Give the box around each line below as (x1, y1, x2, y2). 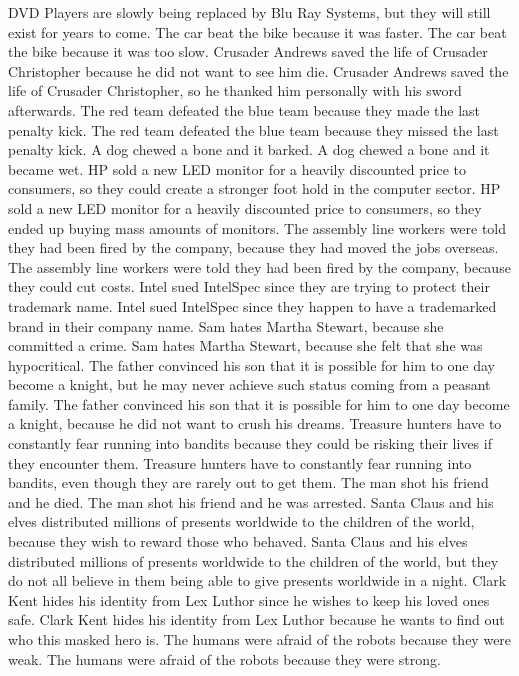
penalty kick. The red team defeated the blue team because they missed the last (8, 119, 499, 140)
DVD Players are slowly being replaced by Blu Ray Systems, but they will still (8, 2, 491, 22)
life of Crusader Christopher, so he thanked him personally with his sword (8, 80, 462, 101)
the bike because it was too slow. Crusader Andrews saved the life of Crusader (8, 41, 488, 62)
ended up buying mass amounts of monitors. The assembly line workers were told (8, 217, 507, 238)
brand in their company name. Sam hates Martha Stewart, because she (8, 315, 444, 336)
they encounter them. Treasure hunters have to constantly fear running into (8, 452, 472, 473)
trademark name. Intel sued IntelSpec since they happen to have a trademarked (8, 295, 497, 316)
